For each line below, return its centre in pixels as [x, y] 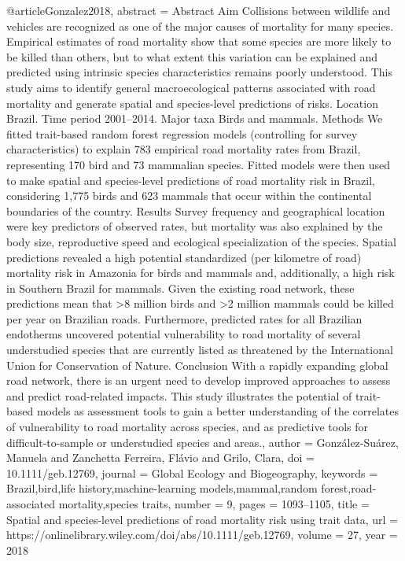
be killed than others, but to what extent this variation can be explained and [192, 56]
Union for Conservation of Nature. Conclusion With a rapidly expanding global [197, 365]
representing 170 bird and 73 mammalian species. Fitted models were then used [198, 164]
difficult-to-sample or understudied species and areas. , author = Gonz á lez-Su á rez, [202, 442]
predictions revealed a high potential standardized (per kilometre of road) [184, 257]
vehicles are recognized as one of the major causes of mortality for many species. [200, 26]
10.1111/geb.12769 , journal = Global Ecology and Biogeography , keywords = [192, 472]
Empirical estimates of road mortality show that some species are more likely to [199, 41]
